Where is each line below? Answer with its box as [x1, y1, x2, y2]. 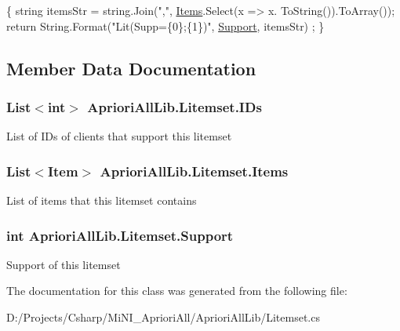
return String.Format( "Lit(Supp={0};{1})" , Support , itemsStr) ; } [6, 17, 325, 34]
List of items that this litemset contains [6, 192, 197, 208]
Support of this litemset [6, 256, 121, 272]
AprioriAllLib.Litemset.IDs [87, 96, 262, 116]
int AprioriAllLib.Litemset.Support [6, 225, 234, 245]
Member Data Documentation [6, 56, 256, 80]
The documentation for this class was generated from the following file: [6, 282, 347, 299]
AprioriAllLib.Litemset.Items [100, 161, 289, 180]
